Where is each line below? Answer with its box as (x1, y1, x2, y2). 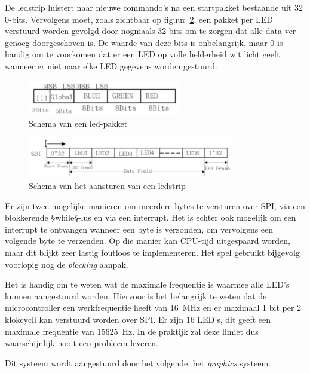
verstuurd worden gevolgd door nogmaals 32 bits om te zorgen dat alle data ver (5, 25, 296, 37)
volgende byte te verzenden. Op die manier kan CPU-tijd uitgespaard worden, (5, 234, 291, 247)
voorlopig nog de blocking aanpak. (5, 258, 128, 270)
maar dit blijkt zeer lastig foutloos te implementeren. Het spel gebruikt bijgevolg (5, 246, 300, 258)
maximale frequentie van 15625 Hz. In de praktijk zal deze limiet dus (5, 325, 259, 337)
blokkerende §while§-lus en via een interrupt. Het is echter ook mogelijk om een (5, 211, 296, 224)
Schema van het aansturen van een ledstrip (29, 179, 186, 192)
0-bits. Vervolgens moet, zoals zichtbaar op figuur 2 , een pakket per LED (5, 13, 273, 25)
